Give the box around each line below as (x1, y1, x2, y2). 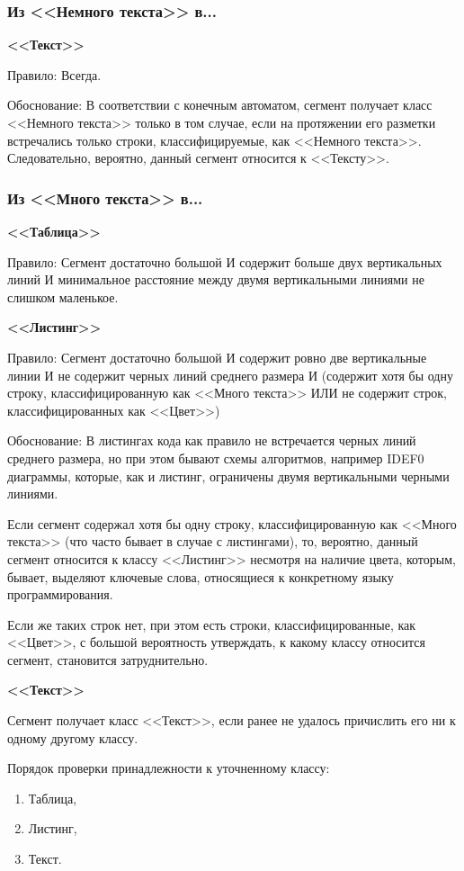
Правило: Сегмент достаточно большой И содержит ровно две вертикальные (7, 347, 427, 366)
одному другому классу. (7, 728, 138, 747)
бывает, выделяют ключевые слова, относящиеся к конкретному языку (7, 567, 394, 586)
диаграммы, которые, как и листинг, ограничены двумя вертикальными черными (7, 466, 450, 485)
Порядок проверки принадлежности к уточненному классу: (7, 759, 330, 777)
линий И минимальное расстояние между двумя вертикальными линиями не (7, 270, 424, 289)
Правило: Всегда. (7, 65, 102, 84)
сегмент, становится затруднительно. (7, 650, 209, 669)
